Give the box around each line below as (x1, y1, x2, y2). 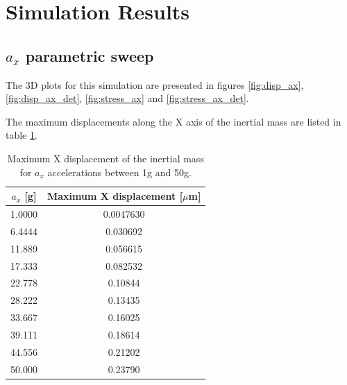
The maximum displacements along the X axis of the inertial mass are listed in (6, 114, 341, 128)
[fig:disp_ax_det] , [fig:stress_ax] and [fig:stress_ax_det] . (6, 91, 249, 105)
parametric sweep (25, 44, 154, 66)
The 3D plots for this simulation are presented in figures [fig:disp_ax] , (6, 77, 304, 92)
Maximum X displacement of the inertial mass (7, 151, 204, 165)
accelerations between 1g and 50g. (47, 164, 192, 179)
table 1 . (6, 128, 37, 142)
